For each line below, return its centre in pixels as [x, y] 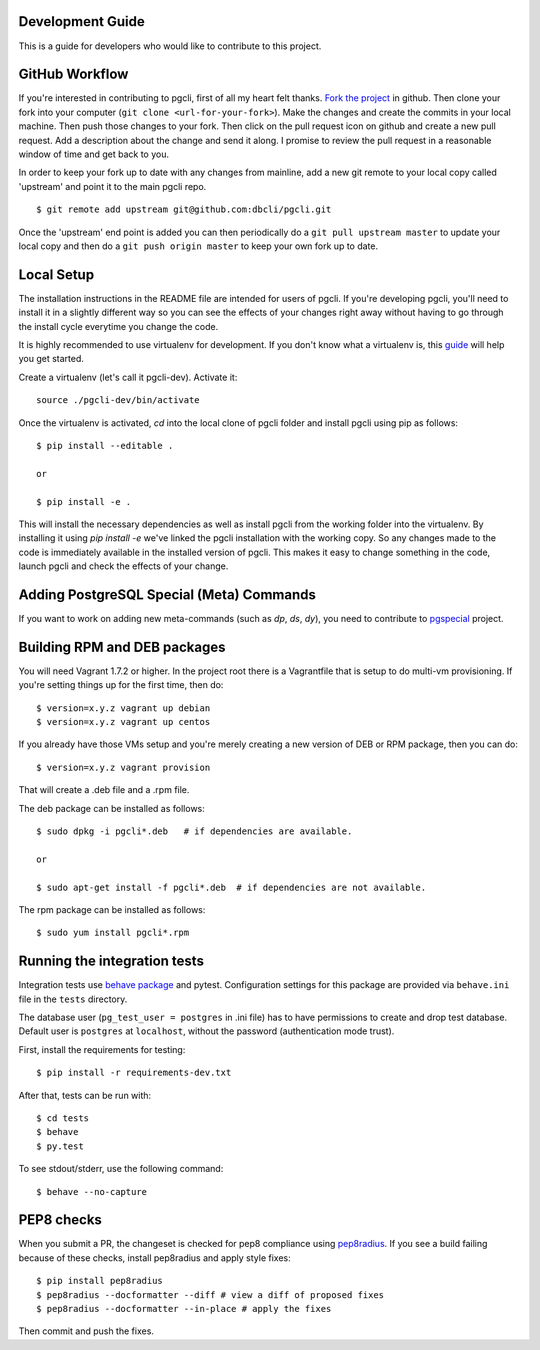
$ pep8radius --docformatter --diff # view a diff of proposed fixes [210, 1294]
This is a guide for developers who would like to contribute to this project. [170, 46]
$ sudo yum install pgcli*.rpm [113, 933]
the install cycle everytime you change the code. [118, 326]
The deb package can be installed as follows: [111, 808]
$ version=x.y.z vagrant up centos [123, 722]
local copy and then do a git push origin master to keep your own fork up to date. [198, 246]
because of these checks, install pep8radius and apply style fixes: [155, 1257]
